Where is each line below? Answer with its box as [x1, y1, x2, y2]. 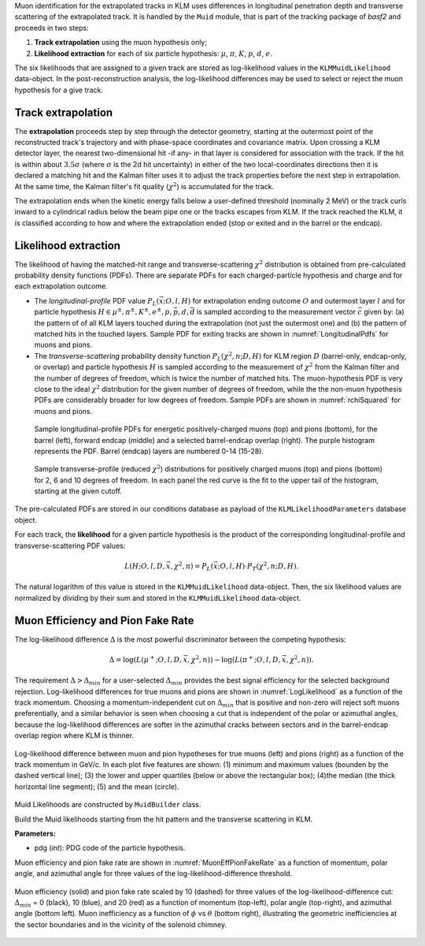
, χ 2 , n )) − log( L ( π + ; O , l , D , [187, 654, 281, 664]
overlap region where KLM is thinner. [14, 731, 134, 740]
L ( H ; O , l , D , [124, 561, 165, 571]
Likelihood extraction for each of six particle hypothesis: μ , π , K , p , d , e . [34, 48, 273, 58]
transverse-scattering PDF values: [14, 541, 126, 550]
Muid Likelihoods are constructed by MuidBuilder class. [14, 800, 201, 810]
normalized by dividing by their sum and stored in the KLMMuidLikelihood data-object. [14, 593, 301, 602]
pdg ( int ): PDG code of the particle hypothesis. [34, 844, 186, 853]
